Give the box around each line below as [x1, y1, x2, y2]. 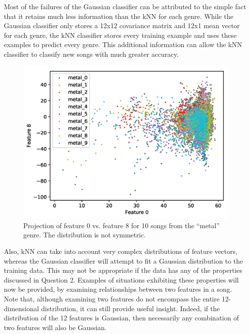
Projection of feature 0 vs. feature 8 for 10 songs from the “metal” [23, 220, 220, 230]
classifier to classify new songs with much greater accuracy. [4, 49, 179, 59]
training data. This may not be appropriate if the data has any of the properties [4, 265, 243, 275]
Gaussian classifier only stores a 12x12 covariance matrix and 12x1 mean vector [4, 20, 240, 31]
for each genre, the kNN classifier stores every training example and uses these [4, 30, 237, 40]
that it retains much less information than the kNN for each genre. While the [4, 11, 234, 21]
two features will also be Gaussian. [4, 322, 107, 332]
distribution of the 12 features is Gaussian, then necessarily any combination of [4, 313, 239, 323]
